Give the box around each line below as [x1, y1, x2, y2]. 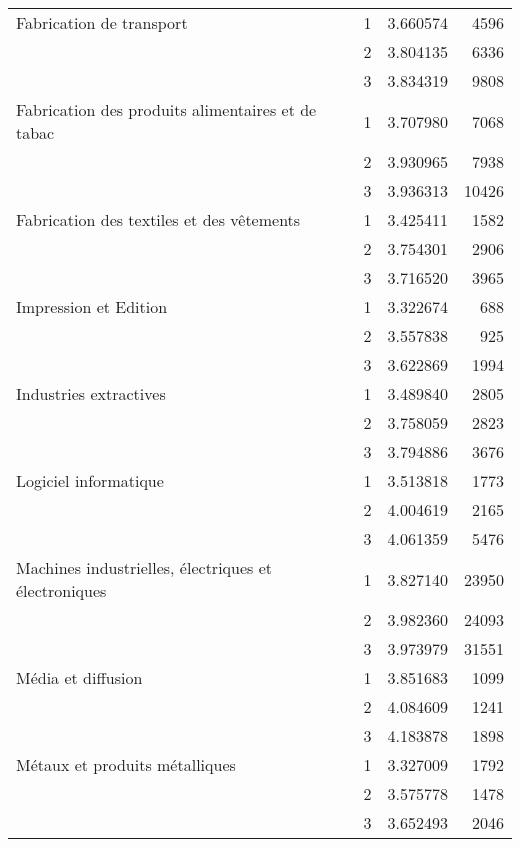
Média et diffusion [16, 666, 143, 689]
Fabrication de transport [16, 11, 188, 34]
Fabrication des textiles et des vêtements [16, 208, 301, 231]
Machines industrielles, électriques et [16, 556, 272, 579]
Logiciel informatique [16, 469, 164, 492]
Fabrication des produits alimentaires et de [16, 98, 317, 121]
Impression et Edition [16, 295, 168, 318]
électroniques [16, 579, 107, 602]
